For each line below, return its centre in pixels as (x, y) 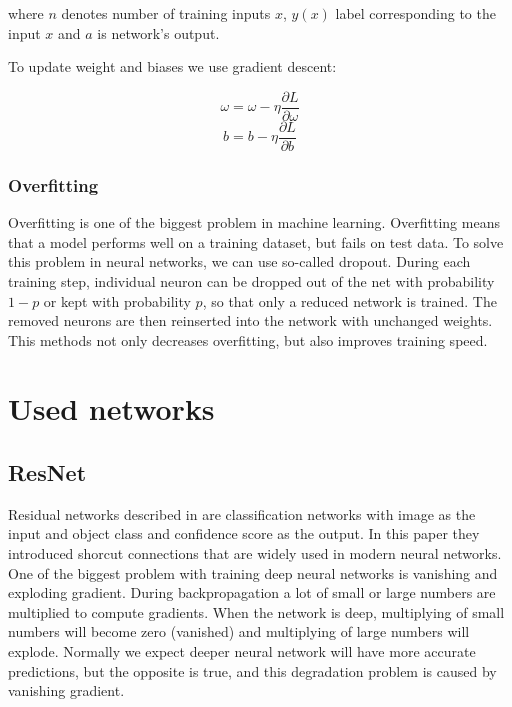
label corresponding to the (415, 13)
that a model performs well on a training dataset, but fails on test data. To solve (256, 241)
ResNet (47, 472)
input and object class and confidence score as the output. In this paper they (244, 533)
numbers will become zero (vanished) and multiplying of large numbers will (239, 631)
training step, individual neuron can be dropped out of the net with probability (251, 280)
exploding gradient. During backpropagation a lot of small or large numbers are (252, 592)
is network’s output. (158, 32)
